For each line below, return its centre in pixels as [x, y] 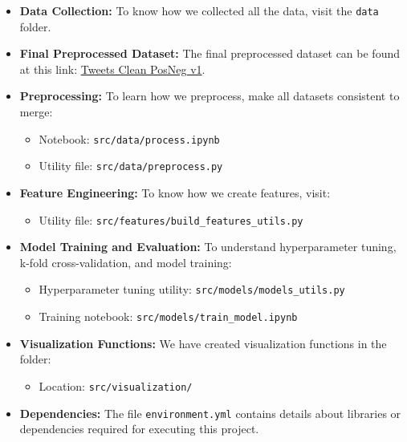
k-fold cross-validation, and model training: [126, 262]
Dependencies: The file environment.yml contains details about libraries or [210, 413]
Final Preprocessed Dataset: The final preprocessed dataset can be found [210, 53]
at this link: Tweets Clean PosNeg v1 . [112, 69]
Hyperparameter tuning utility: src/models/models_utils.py [192, 289]
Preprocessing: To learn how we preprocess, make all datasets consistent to [210, 96]
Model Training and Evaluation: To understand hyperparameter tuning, [208, 247]
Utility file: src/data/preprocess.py [131, 166]
